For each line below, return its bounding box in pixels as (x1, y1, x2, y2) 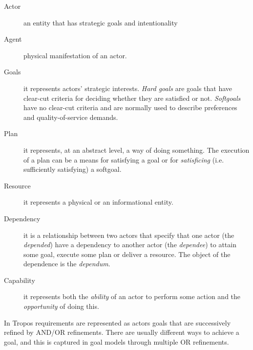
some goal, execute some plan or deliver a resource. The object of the (23, 249, 231, 259)
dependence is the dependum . (23, 258, 110, 269)
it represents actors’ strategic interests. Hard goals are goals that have (23, 83, 232, 93)
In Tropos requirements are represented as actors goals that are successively (4, 317, 231, 327)
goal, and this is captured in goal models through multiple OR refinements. (4, 336, 229, 347)
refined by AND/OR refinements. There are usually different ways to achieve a (4, 327, 239, 337)
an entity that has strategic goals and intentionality (23, 17, 178, 27)
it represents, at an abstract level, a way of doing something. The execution (23, 144, 250, 155)
